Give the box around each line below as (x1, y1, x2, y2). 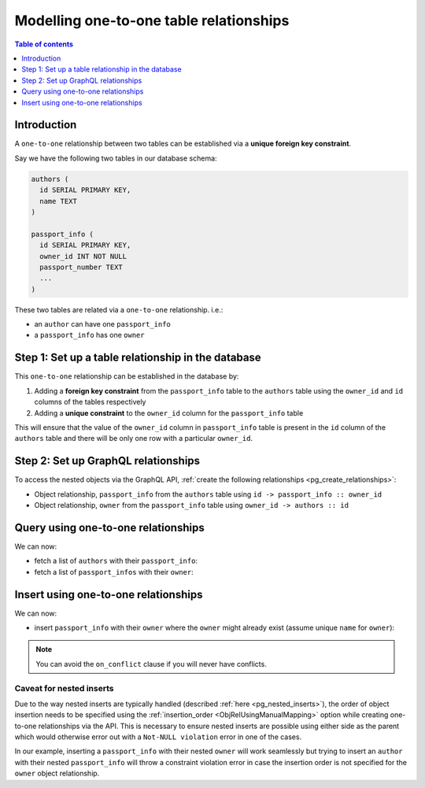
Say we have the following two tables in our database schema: (14, 154, 217, 163)
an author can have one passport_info (34, 320, 171, 329)
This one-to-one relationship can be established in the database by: (14, 372, 239, 381)
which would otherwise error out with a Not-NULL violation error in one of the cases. (14, 732, 302, 742)
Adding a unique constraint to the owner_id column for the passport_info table (34, 408, 304, 417)
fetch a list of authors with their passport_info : (34, 556, 198, 566)
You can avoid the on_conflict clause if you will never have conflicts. (35, 659, 267, 668)
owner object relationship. (14, 768, 100, 779)
